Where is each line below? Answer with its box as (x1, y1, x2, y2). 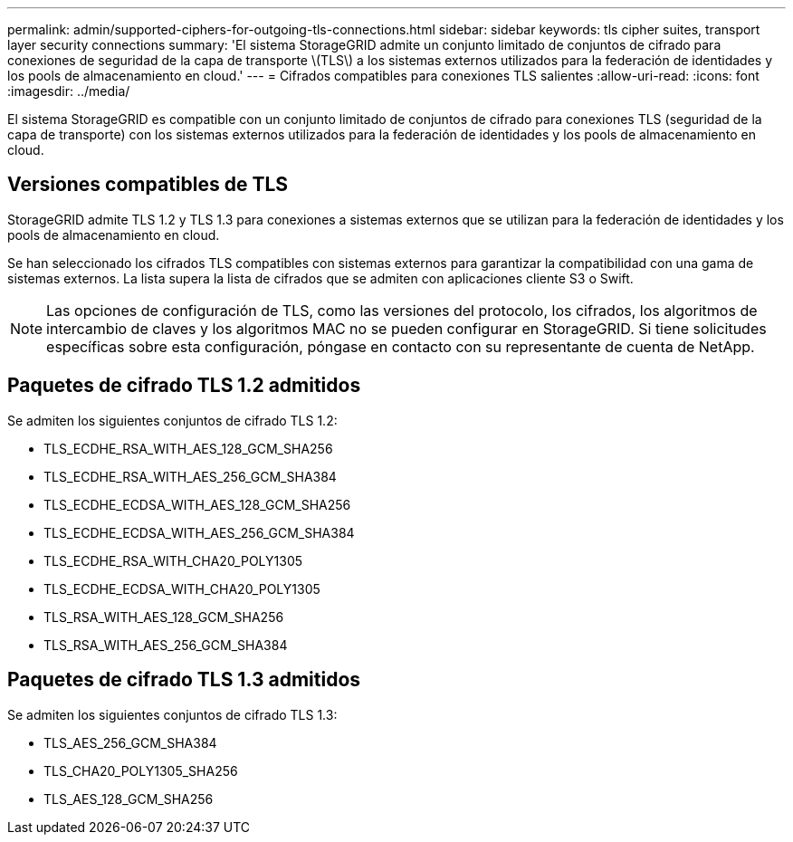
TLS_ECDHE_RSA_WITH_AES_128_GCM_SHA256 (43, 440, 333, 456)
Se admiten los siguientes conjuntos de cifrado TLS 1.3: (7, 706, 338, 722)
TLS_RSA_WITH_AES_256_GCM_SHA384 (43, 636, 288, 653)
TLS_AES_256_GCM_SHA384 (43, 734, 217, 751)
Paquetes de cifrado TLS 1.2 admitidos (7, 374, 361, 397)
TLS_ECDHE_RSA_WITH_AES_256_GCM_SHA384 (43, 468, 337, 484)
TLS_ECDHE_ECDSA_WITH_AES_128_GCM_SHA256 (43, 496, 351, 512)
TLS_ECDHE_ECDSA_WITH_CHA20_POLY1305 (43, 580, 320, 597)
